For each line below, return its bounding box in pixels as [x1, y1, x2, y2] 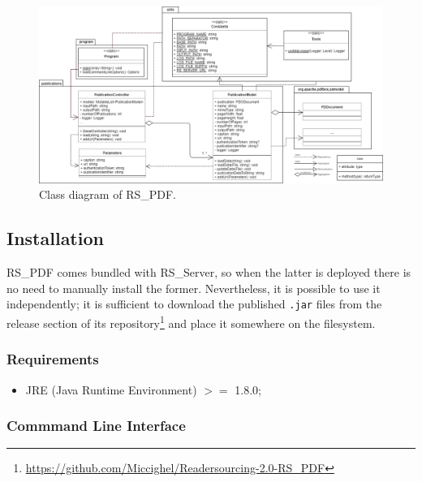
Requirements [6, 349, 99, 369]
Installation [6, 226, 104, 251]
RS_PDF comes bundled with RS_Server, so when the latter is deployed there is [6, 264, 411, 281]
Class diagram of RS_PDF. [39, 186, 176, 203]
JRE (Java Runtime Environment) [25, 381, 197, 398]
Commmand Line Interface [6, 415, 186, 436]
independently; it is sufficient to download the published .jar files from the [6, 295, 382, 312]
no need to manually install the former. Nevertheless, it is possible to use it [6, 279, 381, 296]
